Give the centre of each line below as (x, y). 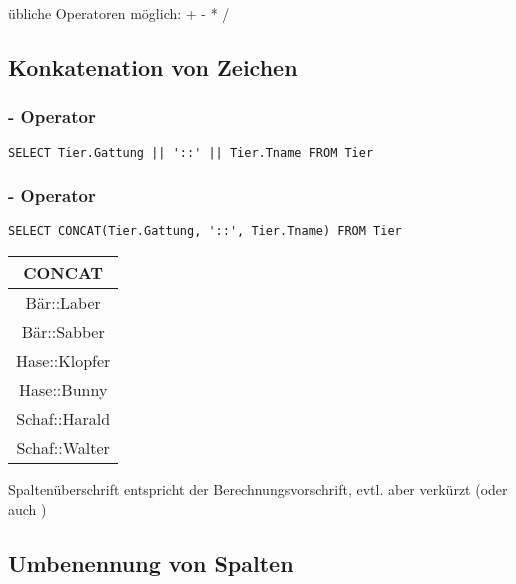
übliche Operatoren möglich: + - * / (119, 13)
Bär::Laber (63, 303)
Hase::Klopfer (63, 361)
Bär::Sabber (63, 332)
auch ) (27, 508)
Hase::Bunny (63, 390)
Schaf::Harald (63, 419)
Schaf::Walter (63, 448)
